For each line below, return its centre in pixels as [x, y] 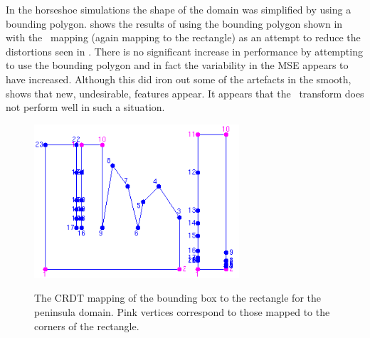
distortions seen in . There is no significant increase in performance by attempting [184, 51]
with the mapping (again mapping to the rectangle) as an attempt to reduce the [183, 37]
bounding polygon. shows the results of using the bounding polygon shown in [174, 23]
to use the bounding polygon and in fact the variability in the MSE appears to [177, 65]
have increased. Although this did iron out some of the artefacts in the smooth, [179, 79]
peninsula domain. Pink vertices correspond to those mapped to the [182, 311]
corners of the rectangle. [87, 326]
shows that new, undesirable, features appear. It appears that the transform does [185, 93]
